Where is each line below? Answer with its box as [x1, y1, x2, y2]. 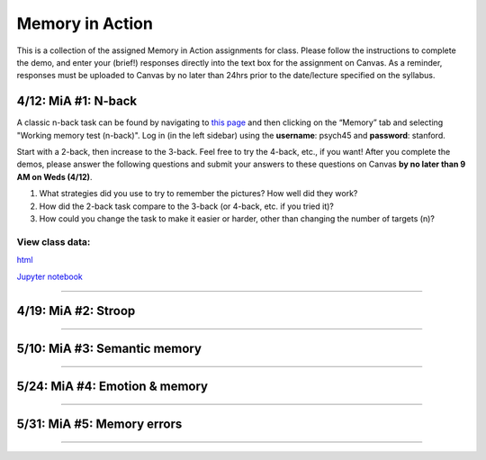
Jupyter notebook [16, 271, 83, 282]
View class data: [16, 235, 91, 248]
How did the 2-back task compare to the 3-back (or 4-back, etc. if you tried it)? [39, 201, 335, 212]
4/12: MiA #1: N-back [16, 94, 138, 109]
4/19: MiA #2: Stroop [16, 303, 136, 319]
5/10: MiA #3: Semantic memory [16, 341, 202, 356]
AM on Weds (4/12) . [16, 171, 93, 182]
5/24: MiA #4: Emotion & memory [16, 379, 209, 394]
